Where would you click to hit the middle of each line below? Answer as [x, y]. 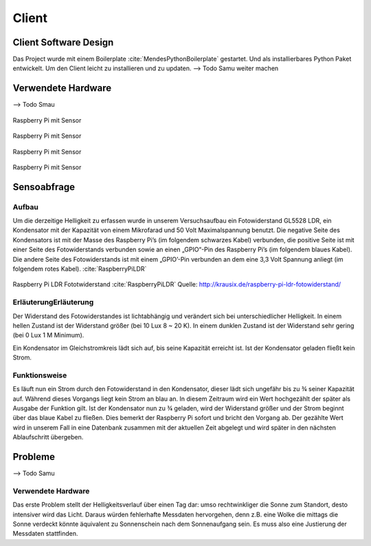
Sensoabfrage [44, 187]
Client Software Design [63, 42]
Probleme [34, 457]
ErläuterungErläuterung [53, 302]
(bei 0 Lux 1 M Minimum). [48, 335]
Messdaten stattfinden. [45, 534]
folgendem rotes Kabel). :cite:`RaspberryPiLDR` [80, 269]
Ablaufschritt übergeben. [48, 437]
